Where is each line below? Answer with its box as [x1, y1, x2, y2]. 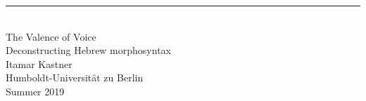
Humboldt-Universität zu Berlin [6, 70, 144, 85]
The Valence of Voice [6, 29, 96, 43]
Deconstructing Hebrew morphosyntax [6, 43, 171, 58]
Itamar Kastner [6, 56, 72, 71]
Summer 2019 [6, 83, 65, 98]
